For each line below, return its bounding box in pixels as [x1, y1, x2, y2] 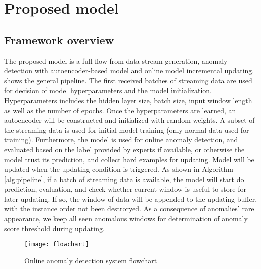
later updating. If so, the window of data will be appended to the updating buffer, [4, 193, 257, 204]
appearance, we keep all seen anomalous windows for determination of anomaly [4, 213, 248, 224]
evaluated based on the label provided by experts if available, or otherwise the [4, 144, 245, 154]
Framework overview [4, 32, 114, 47]
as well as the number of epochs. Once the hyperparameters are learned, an [4, 105, 236, 115]
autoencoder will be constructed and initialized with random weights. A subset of [4, 115, 255, 125]
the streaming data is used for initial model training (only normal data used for [4, 124, 249, 135]
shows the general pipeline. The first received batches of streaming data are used [4, 75, 252, 85]
